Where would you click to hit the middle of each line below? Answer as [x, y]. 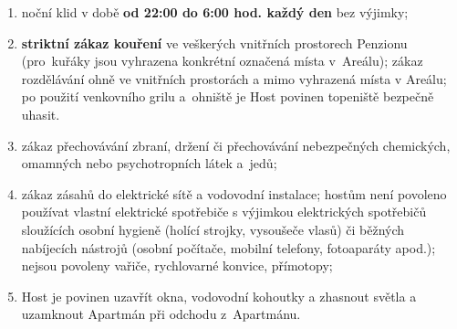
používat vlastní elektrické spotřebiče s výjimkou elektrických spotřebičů [224, 212]
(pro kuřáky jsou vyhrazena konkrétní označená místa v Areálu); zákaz [222, 61]
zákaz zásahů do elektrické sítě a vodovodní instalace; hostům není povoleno [234, 193]
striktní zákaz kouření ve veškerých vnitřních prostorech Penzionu [214, 42]
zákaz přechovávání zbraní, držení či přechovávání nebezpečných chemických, [236, 145]
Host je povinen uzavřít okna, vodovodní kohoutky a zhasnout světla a [219, 296]
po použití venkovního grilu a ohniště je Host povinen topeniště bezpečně [228, 96]
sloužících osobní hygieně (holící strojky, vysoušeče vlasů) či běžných [213, 229]
